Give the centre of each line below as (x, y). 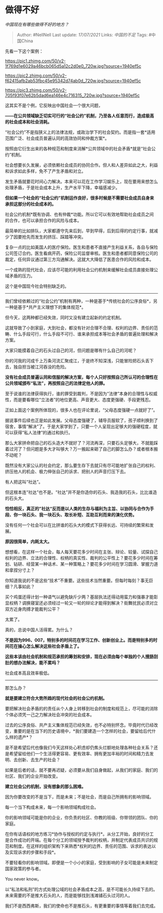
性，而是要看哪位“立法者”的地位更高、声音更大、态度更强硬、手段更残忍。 (79, 399)
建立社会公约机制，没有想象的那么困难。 (45, 786)
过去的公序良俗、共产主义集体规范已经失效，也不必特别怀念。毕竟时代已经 (79, 725)
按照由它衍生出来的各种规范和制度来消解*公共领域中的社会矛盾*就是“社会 (78, 149)
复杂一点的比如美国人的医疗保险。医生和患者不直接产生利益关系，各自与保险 (81, 247)
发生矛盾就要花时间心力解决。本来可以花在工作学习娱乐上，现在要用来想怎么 (81, 181)
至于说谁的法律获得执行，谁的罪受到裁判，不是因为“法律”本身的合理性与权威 (81, 393)
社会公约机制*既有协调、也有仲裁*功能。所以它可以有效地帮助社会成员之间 (80, 214)
